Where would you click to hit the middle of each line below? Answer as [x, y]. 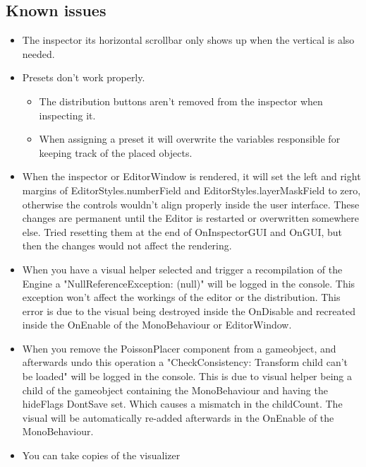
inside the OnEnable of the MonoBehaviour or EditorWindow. [157, 325]
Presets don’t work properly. [84, 77]
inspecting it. [67, 115]
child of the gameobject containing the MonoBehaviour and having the [175, 390]
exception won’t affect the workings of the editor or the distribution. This [181, 297]
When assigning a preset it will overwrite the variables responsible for [190, 139]
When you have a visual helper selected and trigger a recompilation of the [182, 269]
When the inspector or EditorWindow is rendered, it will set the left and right [191, 176]
